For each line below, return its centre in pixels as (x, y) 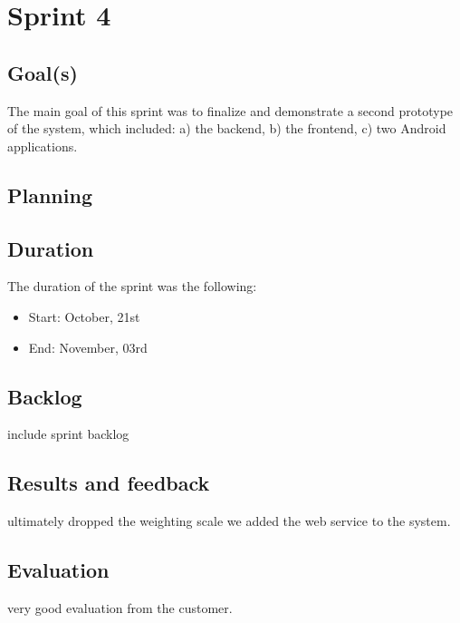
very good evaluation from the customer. (120, 607)
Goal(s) (43, 72)
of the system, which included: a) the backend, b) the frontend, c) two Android (227, 128)
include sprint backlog (68, 434)
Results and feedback (109, 483)
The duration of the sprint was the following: (132, 286)
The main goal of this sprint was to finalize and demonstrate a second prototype (230, 110)
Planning (50, 195)
